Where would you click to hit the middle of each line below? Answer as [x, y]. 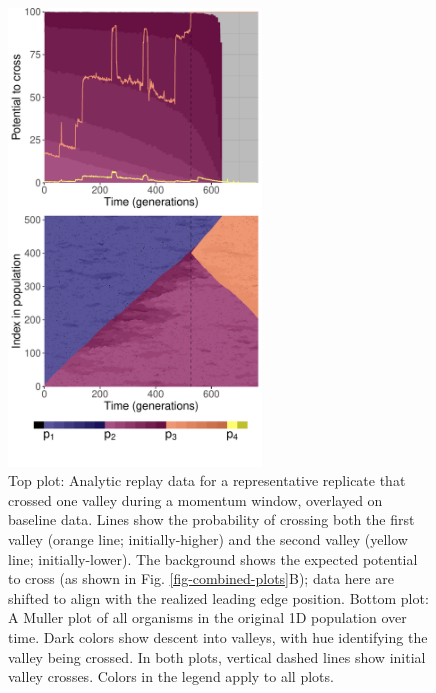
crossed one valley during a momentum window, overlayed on [195, 499]
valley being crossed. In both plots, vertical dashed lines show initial [217, 656]
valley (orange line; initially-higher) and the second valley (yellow [208, 538]
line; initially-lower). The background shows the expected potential [213, 558]
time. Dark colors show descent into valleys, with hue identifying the [218, 636]
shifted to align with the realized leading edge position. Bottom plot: [218, 597]
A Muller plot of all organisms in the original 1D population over [207, 617]
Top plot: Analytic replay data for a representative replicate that [207, 480]
